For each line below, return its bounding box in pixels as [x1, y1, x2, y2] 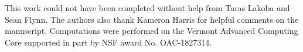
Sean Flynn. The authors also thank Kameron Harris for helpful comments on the [5, 13, 299, 25]
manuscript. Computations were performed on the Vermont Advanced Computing [5, 25, 298, 37]
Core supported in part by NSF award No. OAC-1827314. [5, 36, 212, 48]
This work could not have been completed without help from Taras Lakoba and [5, 2, 290, 13]
